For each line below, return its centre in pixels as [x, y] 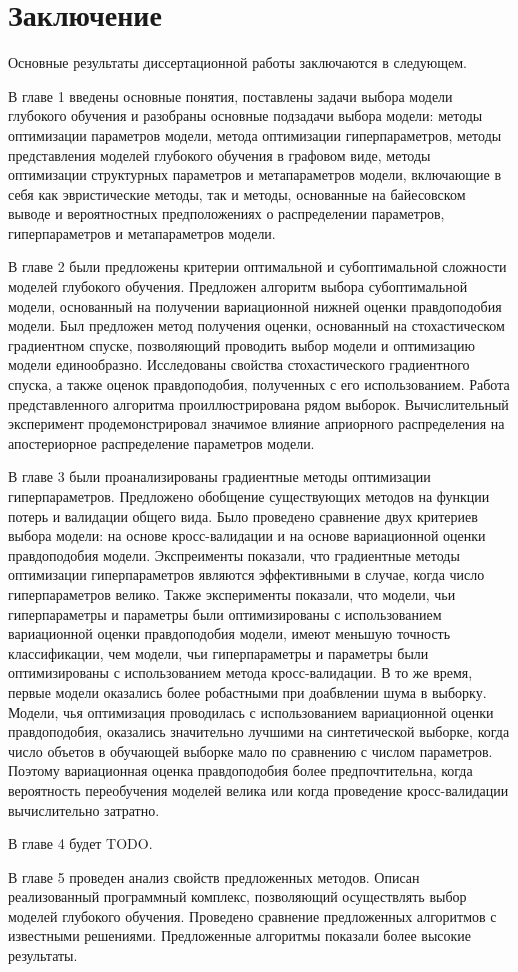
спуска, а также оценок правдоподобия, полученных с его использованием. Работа [259, 384]
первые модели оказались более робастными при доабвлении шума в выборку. [247, 691]
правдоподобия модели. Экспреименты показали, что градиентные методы [234, 554]
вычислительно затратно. [84, 809]
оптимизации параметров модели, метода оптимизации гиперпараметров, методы [255, 134]
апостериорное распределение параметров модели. [161, 442]
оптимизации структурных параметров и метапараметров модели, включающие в [255, 174]
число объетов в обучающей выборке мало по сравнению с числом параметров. [250, 750]
